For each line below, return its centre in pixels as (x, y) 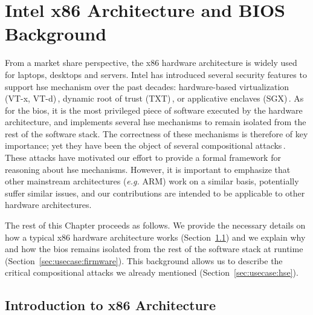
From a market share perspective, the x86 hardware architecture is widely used (151, 63)
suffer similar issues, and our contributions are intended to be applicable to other (155, 193)
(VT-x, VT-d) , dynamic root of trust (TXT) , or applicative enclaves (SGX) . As (154, 98)
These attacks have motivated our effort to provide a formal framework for (143, 157)
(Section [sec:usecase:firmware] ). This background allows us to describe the (144, 260)
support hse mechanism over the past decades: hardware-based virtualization (147, 86)
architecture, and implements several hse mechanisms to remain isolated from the (156, 122)
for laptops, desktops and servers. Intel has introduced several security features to (156, 74)
